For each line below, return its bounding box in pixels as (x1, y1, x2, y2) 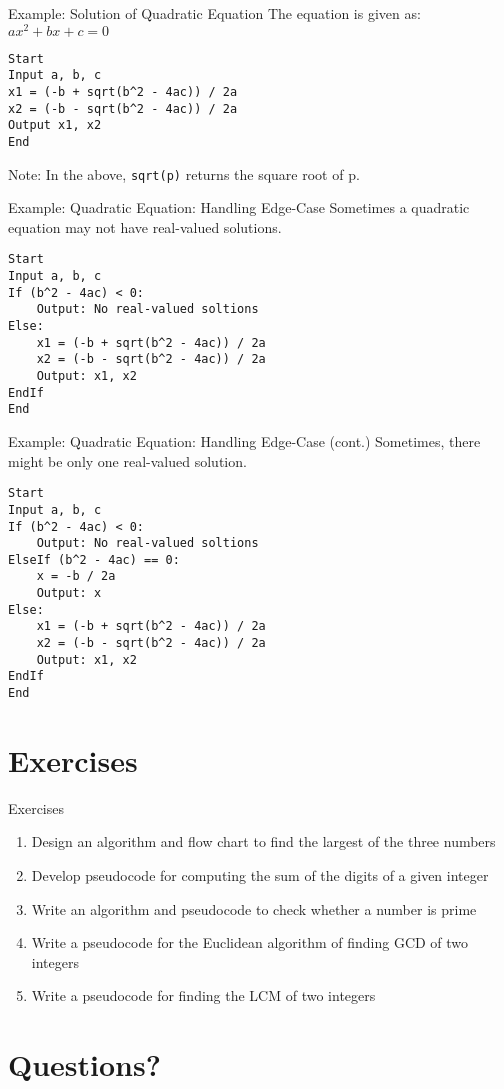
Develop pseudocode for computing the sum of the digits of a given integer (31, 865, 489, 886)
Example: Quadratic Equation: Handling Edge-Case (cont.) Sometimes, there (8, 431, 481, 452)
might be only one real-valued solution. (8, 450, 247, 471)
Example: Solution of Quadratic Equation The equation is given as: (8, 3, 421, 23)
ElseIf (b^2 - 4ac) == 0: (8, 552, 180, 567)
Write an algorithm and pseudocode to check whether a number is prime (31, 898, 477, 919)
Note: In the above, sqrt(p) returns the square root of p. (8, 163, 360, 184)
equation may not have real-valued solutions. (8, 216, 282, 237)
